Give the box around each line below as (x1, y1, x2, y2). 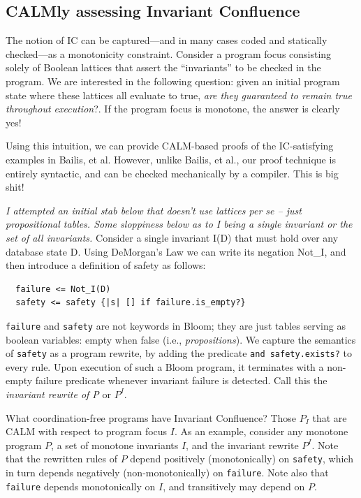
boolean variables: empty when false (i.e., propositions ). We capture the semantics (6, 332, 356, 346)
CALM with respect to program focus (6, 424, 168, 439)
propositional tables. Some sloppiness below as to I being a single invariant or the (6, 217, 353, 231)
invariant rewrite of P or (6, 386, 111, 401)
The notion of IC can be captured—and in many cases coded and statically (6, 33, 327, 47)
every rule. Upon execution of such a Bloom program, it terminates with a (6, 359, 324, 374)
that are (312, 410, 347, 425)
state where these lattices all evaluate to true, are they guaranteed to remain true (6, 87, 352, 102)
